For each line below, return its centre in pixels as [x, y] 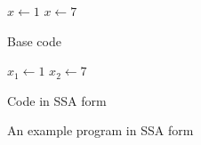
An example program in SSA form [100, 130]
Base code [34, 40]
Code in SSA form [57, 100]
